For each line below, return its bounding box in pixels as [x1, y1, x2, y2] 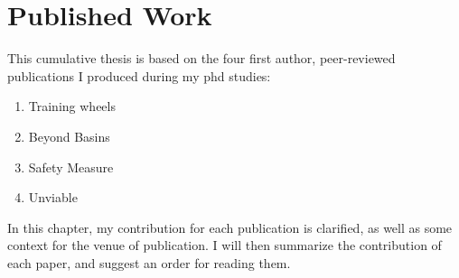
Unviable [28, 188, 78, 207]
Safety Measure [28, 157, 114, 176]
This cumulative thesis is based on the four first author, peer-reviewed [7, 49, 396, 68]
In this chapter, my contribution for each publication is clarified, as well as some [7, 218, 453, 236]
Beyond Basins [28, 126, 110, 145]
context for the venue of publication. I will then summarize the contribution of [7, 236, 442, 255]
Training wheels [28, 97, 116, 116]
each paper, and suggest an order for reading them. [7, 253, 291, 272]
